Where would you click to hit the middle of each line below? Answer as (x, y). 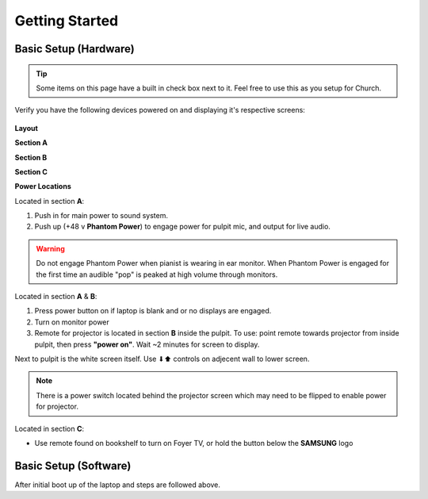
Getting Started (67, 21)
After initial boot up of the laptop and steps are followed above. (118, 485)
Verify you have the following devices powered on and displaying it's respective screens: (160, 110)
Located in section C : (50, 428)
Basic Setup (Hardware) (75, 49)
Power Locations (43, 186)
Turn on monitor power (72, 322)
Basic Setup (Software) (73, 465)
